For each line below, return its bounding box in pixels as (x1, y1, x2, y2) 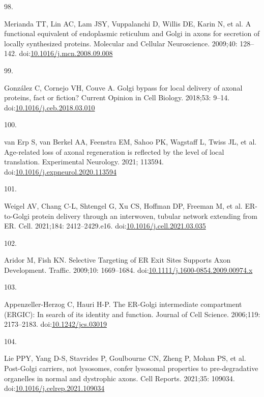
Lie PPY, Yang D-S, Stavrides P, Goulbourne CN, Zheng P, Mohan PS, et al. (4, 353, 246, 363)
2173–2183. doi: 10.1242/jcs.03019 (4, 319, 107, 329)
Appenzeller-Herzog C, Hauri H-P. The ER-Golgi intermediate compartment (4, 299, 242, 309)
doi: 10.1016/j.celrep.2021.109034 (4, 383, 105, 393)
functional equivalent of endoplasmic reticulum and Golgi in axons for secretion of (4, 28, 260, 39)
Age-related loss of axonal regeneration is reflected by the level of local (4, 146, 224, 157)
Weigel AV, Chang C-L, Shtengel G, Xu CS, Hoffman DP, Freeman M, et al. (4, 200, 243, 211)
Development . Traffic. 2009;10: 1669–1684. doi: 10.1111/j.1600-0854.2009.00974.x (4, 264, 253, 275)
